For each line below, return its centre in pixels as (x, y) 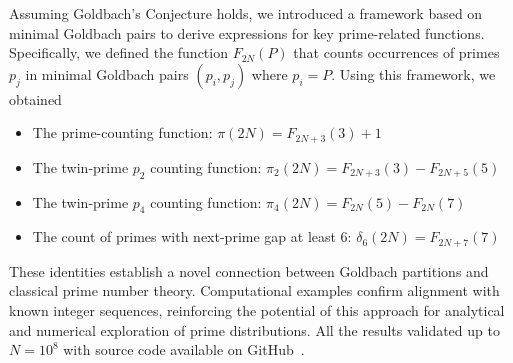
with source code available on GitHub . (184, 349)
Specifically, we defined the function (118, 52)
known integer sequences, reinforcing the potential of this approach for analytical (257, 310)
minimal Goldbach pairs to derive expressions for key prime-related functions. (247, 32)
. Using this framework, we (413, 73)
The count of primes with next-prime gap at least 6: (192, 236)
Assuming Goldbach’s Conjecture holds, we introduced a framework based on (246, 13)
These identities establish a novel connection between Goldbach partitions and (249, 270)
